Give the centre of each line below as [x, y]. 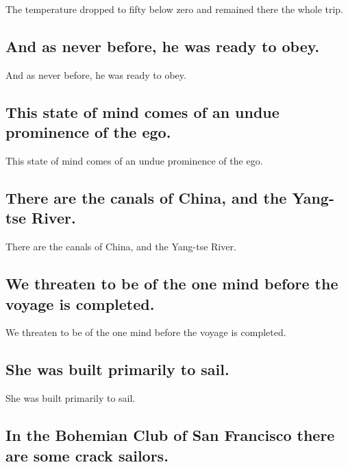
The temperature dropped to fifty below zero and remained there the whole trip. [175, 9]
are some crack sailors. [87, 455]
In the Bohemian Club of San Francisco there [170, 435]
